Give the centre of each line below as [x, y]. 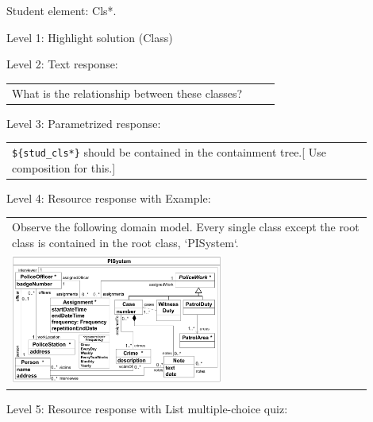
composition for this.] [64, 167]
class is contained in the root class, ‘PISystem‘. [125, 242]
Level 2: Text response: [62, 64]
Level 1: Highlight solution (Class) [90, 37]
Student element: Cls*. [62, 10]
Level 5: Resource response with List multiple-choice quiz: [147, 409]
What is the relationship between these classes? [127, 93]
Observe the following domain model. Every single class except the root [186, 227]
